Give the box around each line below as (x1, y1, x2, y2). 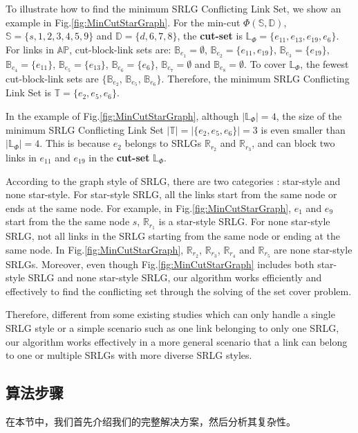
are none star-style (274, 242, 352, 256)
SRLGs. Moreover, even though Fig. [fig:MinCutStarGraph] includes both (6, 256, 314, 271)
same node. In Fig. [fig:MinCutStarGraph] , (6, 242, 184, 256)
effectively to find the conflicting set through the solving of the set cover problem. (6, 283, 352, 298)
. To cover (244, 56, 286, 71)
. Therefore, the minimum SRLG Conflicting (161, 71, 350, 85)
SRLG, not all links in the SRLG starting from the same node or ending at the (6, 229, 340, 243)
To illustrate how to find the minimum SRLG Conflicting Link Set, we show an (6, 1, 341, 15)
